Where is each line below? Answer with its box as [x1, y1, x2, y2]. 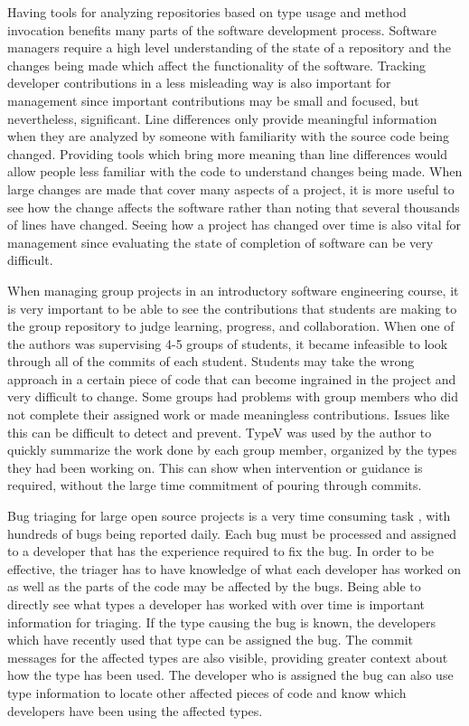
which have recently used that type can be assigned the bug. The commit [7, 630, 414, 649]
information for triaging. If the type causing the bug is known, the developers [7, 612, 436, 631]
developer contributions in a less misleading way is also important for [7, 73, 391, 92]
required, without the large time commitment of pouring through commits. [7, 476, 422, 495]
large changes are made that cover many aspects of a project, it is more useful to [7, 179, 455, 198]
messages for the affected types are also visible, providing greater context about [7, 647, 448, 666]
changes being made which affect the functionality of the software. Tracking [7, 55, 426, 74]
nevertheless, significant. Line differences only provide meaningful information [7, 108, 437, 127]
